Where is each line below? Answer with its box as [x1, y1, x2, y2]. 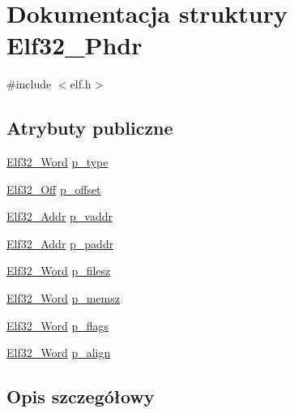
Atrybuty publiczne [6, 115, 173, 140]
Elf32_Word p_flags [6, 316, 109, 333]
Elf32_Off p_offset [6, 180, 101, 197]
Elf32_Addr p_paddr [6, 234, 114, 252]
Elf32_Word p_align [6, 344, 111, 361]
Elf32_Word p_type [6, 153, 109, 170]
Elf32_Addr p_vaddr [6, 208, 113, 225]
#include [6, 75, 52, 92]
